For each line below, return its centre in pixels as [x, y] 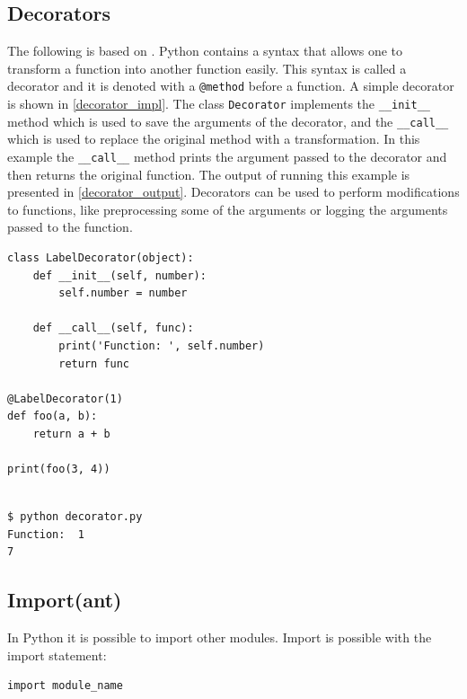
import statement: [57, 655]
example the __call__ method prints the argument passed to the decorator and [227, 156]
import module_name [65, 686]
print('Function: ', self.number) [162, 345]
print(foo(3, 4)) [59, 469]
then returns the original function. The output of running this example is [209, 174]
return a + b [71, 434]
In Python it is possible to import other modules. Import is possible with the [220, 637]
